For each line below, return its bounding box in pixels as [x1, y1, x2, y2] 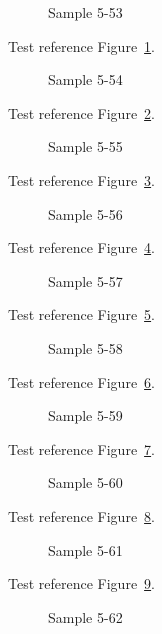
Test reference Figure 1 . [8, 35, 155, 56]
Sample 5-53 [48, 2, 123, 22]
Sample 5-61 [48, 539, 123, 560]
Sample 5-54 [48, 69, 123, 90]
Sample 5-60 [48, 472, 123, 493]
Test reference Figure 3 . [8, 169, 155, 190]
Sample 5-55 [48, 136, 123, 157]
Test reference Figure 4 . [8, 237, 155, 258]
